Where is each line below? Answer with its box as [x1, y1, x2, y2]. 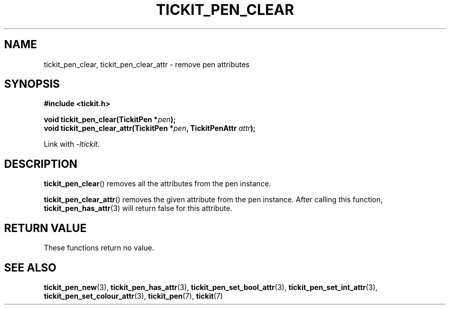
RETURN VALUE [4, 221, 87, 235]
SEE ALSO [4, 261, 57, 274]
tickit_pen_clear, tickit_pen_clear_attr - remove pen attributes [44, 60, 250, 69]
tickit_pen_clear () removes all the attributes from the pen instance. [44, 179, 271, 188]
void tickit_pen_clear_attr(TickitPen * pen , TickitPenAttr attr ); [44, 124, 256, 133]
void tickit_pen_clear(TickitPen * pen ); [44, 115, 176, 124]
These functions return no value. [44, 243, 154, 253]
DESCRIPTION [4, 157, 78, 170]
